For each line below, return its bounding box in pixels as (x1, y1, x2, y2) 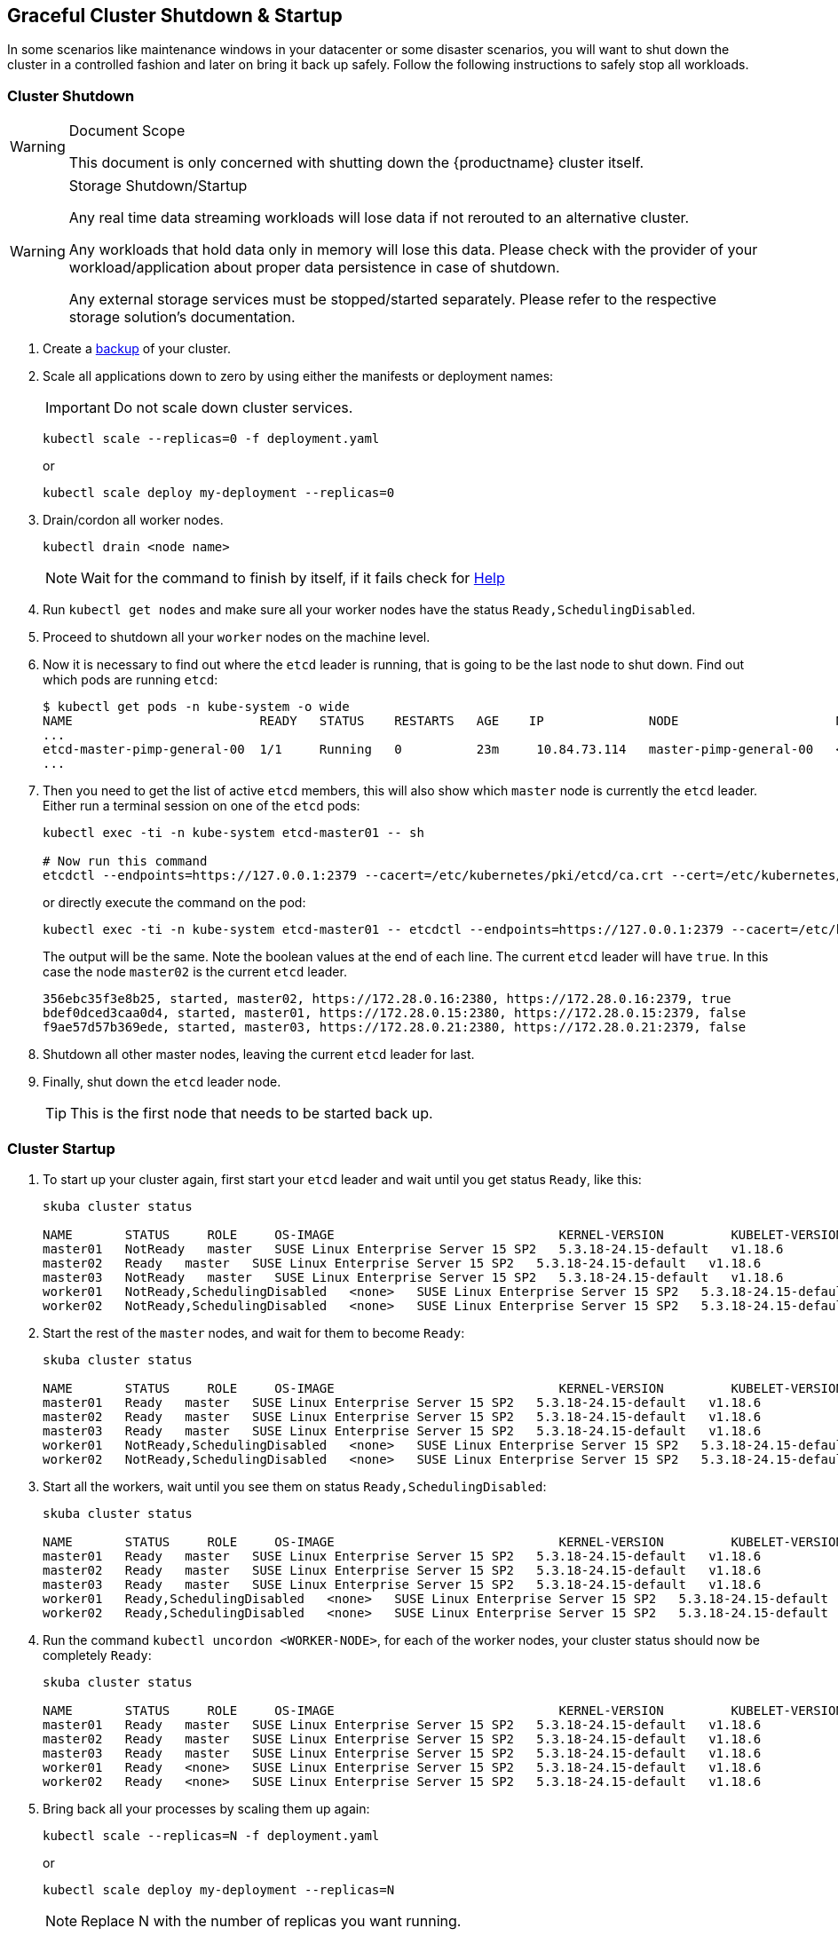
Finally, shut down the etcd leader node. (43, 1074, 281, 1090)
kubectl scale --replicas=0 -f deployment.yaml (43, 431, 380, 446)
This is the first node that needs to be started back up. (70, 1104, 433, 1123)
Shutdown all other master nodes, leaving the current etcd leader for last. (43, 1047, 475, 1063)
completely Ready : (43, 1647, 152, 1663)
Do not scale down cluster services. (113, 399, 353, 417)
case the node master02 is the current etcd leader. (43, 964, 347, 980)
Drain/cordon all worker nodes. (43, 512, 224, 528)
